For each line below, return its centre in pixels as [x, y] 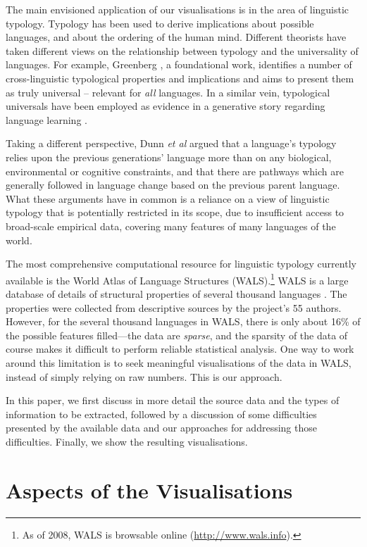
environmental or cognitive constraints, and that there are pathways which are [175, 171]
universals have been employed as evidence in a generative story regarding [166, 106]
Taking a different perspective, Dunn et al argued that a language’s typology [171, 143]
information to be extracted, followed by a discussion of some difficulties [161, 414]
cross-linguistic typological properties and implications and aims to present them [180, 78]
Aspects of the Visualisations [149, 490]
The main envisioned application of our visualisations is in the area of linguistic [178, 9]
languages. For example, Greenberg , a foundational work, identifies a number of [179, 64]
